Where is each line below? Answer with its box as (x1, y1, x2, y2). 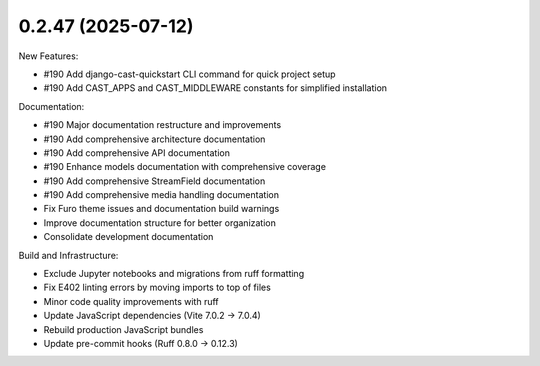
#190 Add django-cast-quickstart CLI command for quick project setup (43, 68, 336, 80)
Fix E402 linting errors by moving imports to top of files (43, 281, 272, 294)
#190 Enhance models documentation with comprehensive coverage (43, 161, 327, 173)
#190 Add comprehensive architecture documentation (43, 133, 266, 145)
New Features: (18, 50, 79, 62)
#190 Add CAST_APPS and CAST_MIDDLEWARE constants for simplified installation (43, 82, 388, 94)
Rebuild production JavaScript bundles (43, 323, 204, 335)
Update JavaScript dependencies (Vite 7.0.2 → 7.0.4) (43, 310, 262, 322)
